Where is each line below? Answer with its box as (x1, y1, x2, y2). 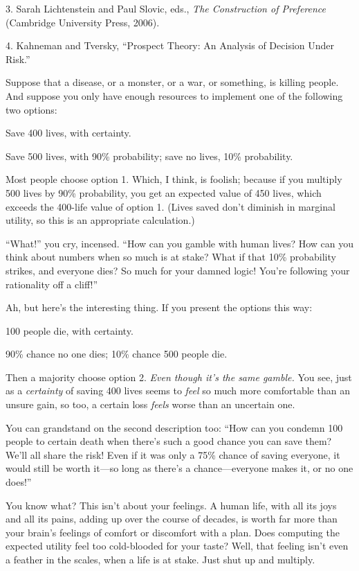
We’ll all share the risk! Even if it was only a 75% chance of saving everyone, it (6, 447, 340, 462)
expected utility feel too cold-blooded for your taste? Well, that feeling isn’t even (6, 538, 349, 553)
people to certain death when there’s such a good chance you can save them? (6, 434, 332, 448)
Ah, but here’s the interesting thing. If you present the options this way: (6, 300, 313, 315)
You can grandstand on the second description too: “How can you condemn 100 (6, 420, 343, 434)
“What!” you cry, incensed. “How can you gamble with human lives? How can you (6, 236, 353, 250)
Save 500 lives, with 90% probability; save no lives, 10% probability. (6, 148, 293, 163)
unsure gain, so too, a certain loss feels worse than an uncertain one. (6, 397, 295, 412)
